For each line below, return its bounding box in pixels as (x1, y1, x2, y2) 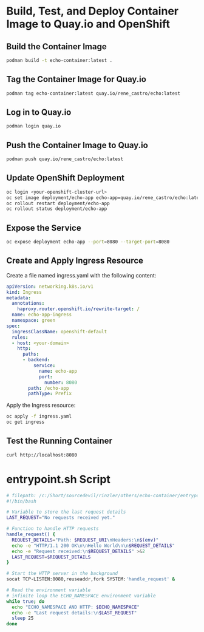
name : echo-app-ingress (12, 311, 72, 318)
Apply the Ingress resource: (6, 402, 76, 409)
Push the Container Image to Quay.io (6, 140, 149, 150)
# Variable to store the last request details (6, 509, 126, 515)
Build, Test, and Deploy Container (6, 4, 179, 18)
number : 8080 (44, 379, 78, 386)
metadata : (6, 294, 32, 301)
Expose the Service (6, 223, 81, 233)
